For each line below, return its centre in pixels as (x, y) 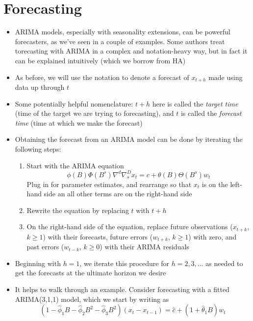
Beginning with (38, 263)
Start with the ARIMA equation (75, 165)
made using (226, 77)
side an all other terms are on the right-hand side (118, 194)
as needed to (224, 263)
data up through (40, 87)
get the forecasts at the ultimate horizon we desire (90, 273)
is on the (215, 184)
